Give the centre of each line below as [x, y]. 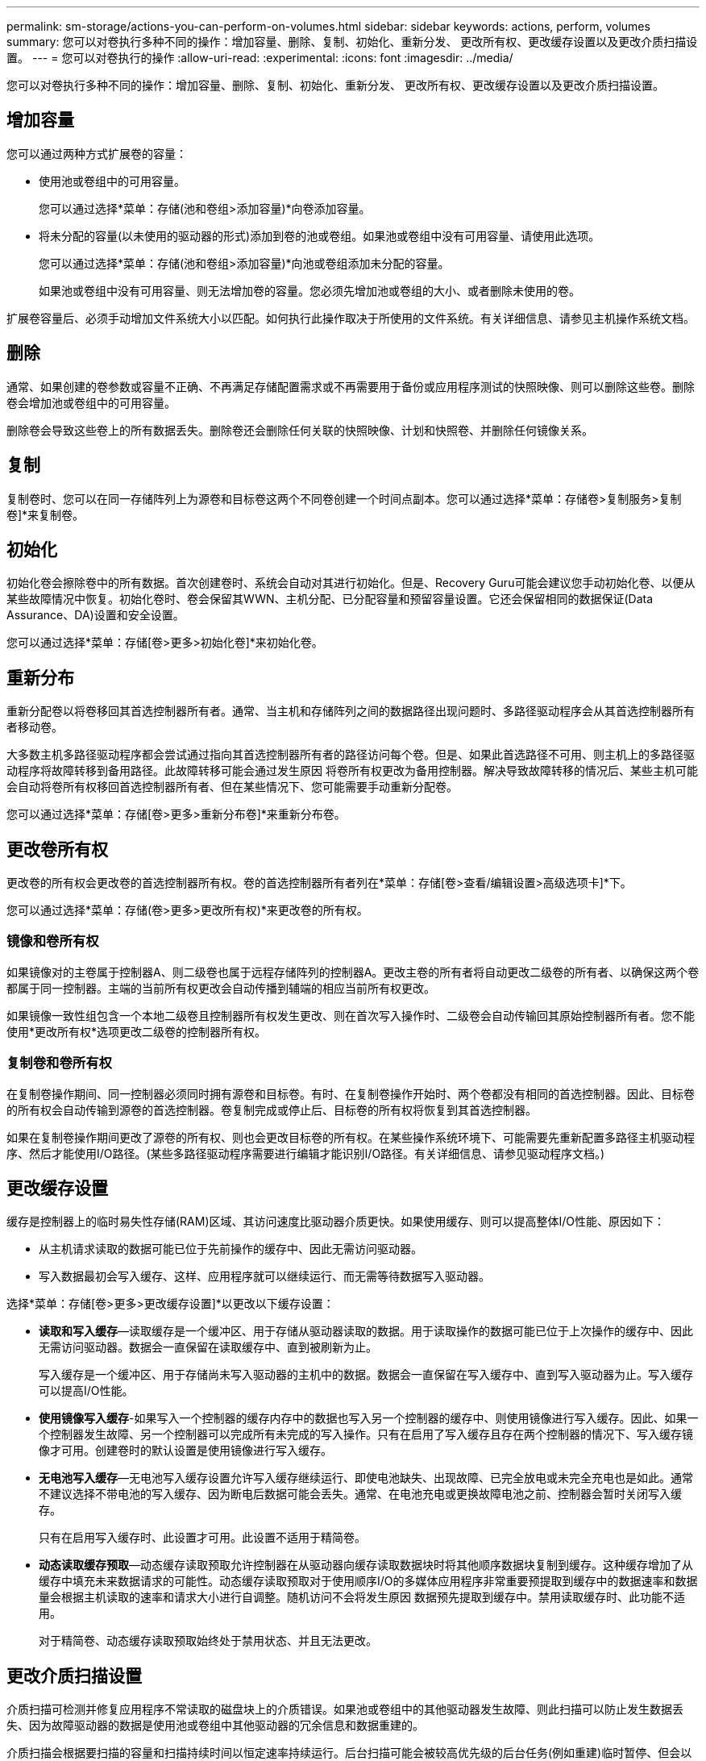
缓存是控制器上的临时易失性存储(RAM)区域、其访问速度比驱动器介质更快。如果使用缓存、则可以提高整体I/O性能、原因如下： [336, 1222]
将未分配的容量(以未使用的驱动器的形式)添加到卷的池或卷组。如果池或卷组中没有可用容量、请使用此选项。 [320, 235]
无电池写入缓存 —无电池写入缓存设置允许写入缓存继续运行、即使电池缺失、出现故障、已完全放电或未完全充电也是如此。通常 [366, 1478]
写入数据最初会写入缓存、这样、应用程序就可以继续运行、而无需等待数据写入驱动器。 [264, 1276]
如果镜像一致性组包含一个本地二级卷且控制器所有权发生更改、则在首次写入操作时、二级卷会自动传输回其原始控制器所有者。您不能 [351, 1015]
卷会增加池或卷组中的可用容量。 [91, 402]
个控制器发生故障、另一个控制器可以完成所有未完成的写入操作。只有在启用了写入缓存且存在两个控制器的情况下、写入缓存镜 [366, 1434]
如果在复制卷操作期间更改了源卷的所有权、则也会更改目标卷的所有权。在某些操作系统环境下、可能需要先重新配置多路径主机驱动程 [351, 1137]
